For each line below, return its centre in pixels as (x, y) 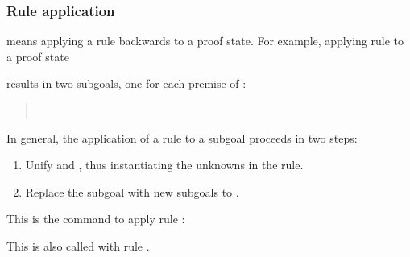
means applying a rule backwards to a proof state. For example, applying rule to (205, 41)
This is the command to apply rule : (96, 219)
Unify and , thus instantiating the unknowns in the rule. (164, 165)
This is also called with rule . (78, 245)
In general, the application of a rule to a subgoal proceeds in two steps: (182, 137)
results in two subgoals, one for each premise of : (126, 83)
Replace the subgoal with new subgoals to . (132, 191)
